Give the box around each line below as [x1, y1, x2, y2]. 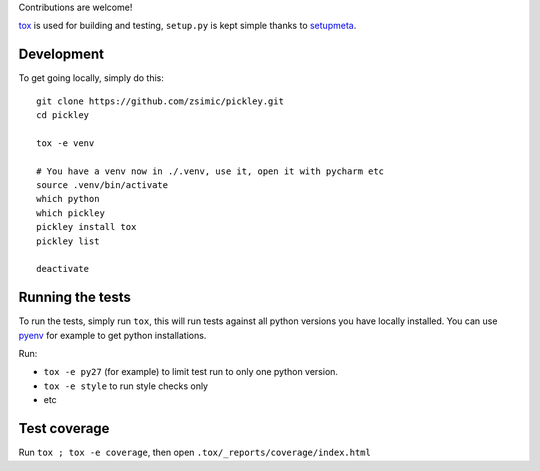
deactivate [36, 263, 90, 275]
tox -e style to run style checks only [43, 380, 209, 392]
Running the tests [18, 289, 132, 306]
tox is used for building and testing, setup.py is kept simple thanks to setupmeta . [18, 20, 357, 32]
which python [36, 193, 100, 205]
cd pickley [36, 110, 90, 121]
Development [18, 46, 105, 63]
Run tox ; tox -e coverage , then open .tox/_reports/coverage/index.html [18, 446, 372, 459]
